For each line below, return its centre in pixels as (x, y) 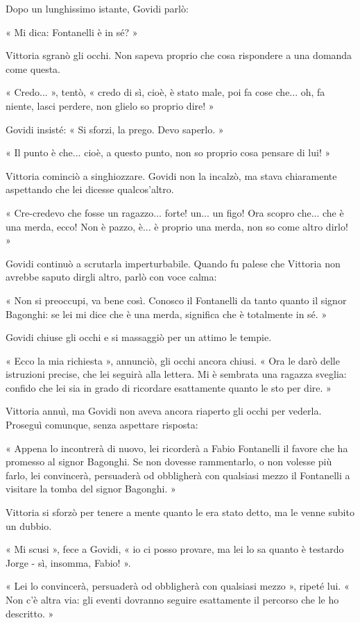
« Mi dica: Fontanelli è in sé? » (72, 32)
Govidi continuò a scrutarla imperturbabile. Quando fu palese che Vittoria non (173, 263)
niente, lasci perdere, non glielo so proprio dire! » (110, 105)
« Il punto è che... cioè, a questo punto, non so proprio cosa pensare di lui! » (168, 152)
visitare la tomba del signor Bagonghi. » (91, 489)
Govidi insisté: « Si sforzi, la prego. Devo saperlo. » (115, 129)
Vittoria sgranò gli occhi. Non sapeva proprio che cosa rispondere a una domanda (179, 55)
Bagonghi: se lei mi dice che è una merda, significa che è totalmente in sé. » (166, 314)
